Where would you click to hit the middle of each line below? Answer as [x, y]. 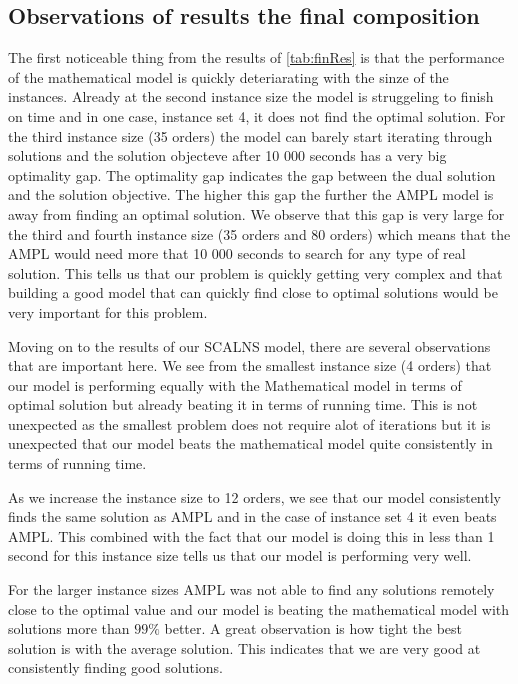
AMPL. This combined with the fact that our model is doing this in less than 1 [251, 535]
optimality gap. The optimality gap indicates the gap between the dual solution [252, 174]
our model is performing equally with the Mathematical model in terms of [235, 384]
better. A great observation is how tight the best [313, 628]
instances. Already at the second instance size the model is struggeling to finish [251, 96]
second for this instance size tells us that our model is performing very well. [240, 555]
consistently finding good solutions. [116, 667]
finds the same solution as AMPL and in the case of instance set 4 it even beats [252, 516]
